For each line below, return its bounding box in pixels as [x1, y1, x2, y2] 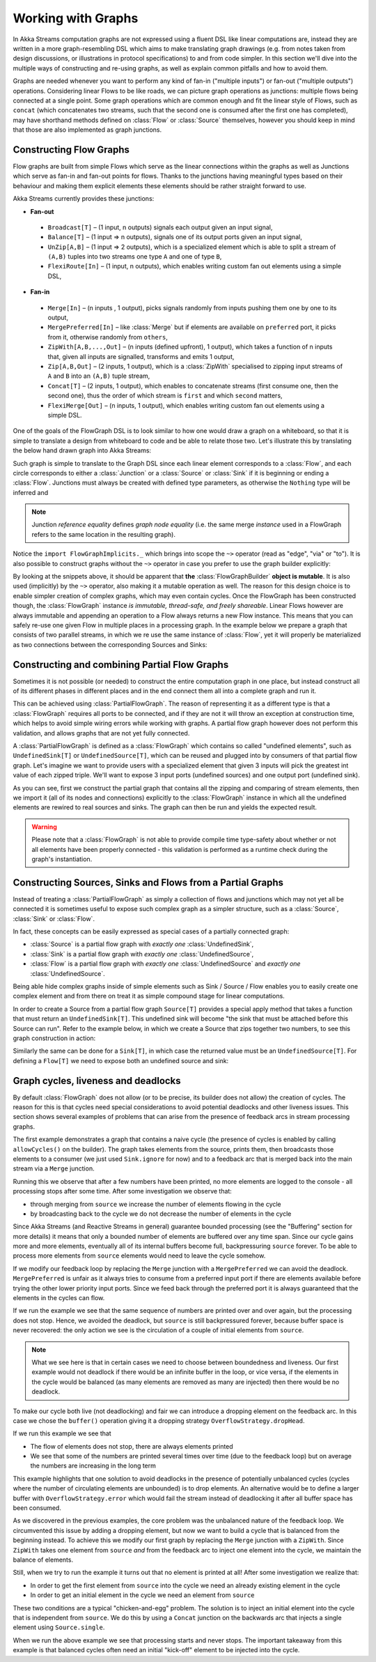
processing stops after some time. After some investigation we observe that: [13, 1187, 233, 1196]
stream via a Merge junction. [13, 1164, 95, 1173]
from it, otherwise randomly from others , [47, 333, 169, 341]
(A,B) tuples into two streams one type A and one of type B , [47, 252, 222, 261]
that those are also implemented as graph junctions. [13, 125, 162, 134]
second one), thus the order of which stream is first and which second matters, [47, 391, 283, 400]
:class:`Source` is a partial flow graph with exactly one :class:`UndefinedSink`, [30, 940, 254, 948]
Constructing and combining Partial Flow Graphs [13, 659, 229, 671]
